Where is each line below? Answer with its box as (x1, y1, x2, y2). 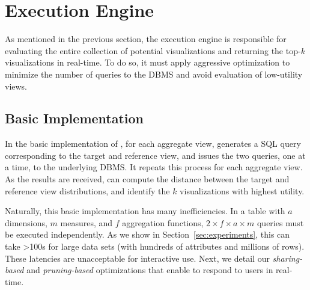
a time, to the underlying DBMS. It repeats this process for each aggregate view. (5, 161, 303, 173)
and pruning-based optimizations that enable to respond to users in (26, 264, 273, 276)
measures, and (60, 216, 113, 229)
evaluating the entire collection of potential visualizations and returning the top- (5, 44, 301, 57)
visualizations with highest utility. (180, 184, 305, 197)
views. (5, 79, 28, 92)
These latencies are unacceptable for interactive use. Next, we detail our (5, 251, 270, 264)
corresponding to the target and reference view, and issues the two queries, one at (5, 149, 306, 161)
